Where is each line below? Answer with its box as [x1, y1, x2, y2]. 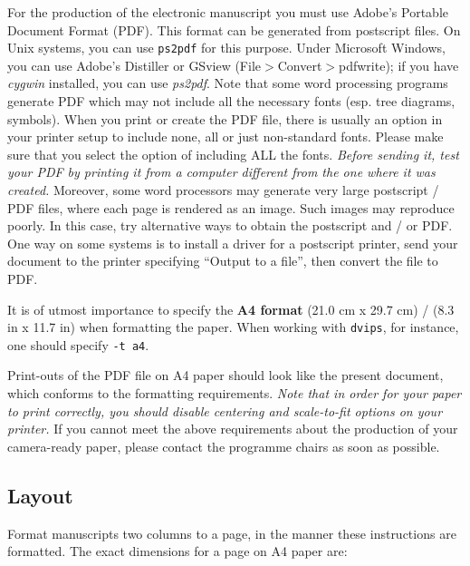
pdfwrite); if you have [338, 55, 459, 74]
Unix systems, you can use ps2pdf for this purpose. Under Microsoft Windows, [7, 38, 446, 57]
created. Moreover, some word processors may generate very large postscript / [7, 181, 439, 199]
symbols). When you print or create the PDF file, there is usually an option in [7, 109, 443, 128]
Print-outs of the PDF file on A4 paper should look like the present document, [7, 366, 444, 385]
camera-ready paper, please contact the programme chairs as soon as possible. [7, 436, 440, 455]
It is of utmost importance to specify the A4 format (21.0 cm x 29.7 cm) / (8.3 [7, 299, 455, 318]
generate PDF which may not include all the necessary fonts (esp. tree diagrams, [7, 92, 456, 111]
